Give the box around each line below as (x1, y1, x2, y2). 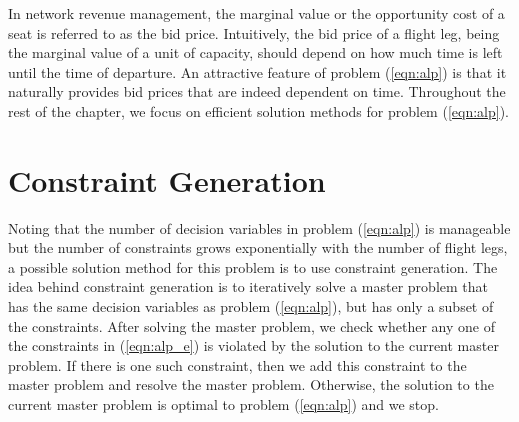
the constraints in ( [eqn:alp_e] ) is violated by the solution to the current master (8, 335, 499, 356)
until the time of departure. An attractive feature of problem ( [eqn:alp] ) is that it (8, 61, 507, 82)
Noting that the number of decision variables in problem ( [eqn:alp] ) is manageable (8, 217, 511, 238)
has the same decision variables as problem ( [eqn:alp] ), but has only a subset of (8, 296, 494, 317)
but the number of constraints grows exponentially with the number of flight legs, (8, 237, 508, 258)
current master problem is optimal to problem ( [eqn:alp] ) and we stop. (8, 394, 439, 415)
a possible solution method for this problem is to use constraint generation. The (8, 256, 498, 277)
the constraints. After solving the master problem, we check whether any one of (8, 315, 495, 336)
